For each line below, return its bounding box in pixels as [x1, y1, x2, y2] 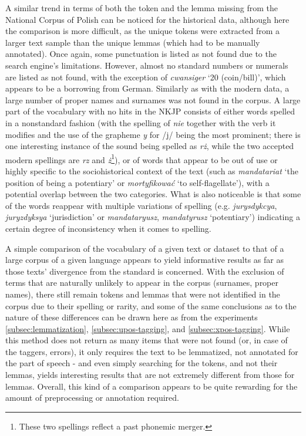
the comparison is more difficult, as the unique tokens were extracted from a [5, 25, 280, 37]
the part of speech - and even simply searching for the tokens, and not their [5, 357, 278, 369]
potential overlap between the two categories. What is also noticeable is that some [5, 188, 301, 200]
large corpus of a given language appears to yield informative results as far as [5, 254, 284, 266]
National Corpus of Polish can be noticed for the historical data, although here [5, 13, 290, 25]
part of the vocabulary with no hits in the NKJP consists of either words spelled [5, 105, 295, 117]
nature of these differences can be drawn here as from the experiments [5, 311, 258, 323]
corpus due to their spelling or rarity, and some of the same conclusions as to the [5, 299, 297, 312]
